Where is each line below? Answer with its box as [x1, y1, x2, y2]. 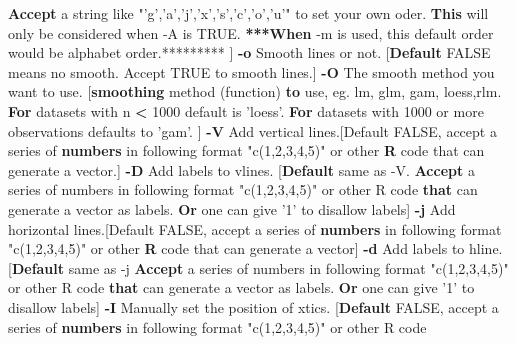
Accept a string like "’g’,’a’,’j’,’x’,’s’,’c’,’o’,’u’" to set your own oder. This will [8, 3, 489, 23]
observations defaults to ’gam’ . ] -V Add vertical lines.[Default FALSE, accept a [8, 120, 497, 141]
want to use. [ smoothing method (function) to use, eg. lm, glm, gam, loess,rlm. [8, 81, 502, 102]
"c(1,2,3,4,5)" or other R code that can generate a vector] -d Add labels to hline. [8, 238, 503, 259]
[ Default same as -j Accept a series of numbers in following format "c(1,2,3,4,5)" [8, 257, 509, 278]
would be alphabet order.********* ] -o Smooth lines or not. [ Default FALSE [8, 42, 491, 63]
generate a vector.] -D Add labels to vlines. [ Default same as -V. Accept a [8, 159, 475, 180]
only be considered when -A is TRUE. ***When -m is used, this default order [8, 22, 494, 43]
